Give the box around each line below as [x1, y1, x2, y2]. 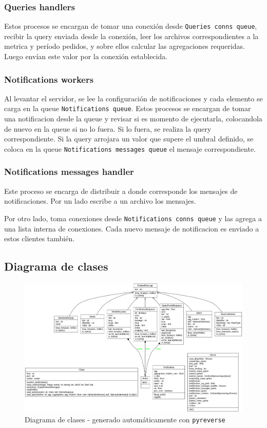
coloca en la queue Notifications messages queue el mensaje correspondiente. [4, 143, 256, 154]
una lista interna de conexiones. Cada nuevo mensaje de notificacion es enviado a [4, 223, 259, 234]
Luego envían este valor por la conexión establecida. [4, 51, 168, 62]
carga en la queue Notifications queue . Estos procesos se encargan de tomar [4, 103, 251, 114]
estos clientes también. [4, 233, 75, 244]
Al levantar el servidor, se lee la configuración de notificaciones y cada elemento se [4, 93, 263, 103]
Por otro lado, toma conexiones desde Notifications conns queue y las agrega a [4, 212, 262, 223]
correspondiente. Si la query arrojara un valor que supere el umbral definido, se [4, 133, 254, 144]
